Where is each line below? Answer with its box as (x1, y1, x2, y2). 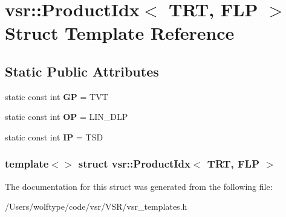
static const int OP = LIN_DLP (5, 110, 128, 123)
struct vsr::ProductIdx (78, 156, 190, 171)
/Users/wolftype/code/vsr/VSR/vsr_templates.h (5, 200, 187, 213)
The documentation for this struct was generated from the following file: (5, 180, 273, 192)
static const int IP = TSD (5, 130, 103, 143)
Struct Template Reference (5, 20, 235, 45)
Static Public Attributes (5, 61, 159, 80)
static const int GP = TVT (5, 90, 108, 102)
